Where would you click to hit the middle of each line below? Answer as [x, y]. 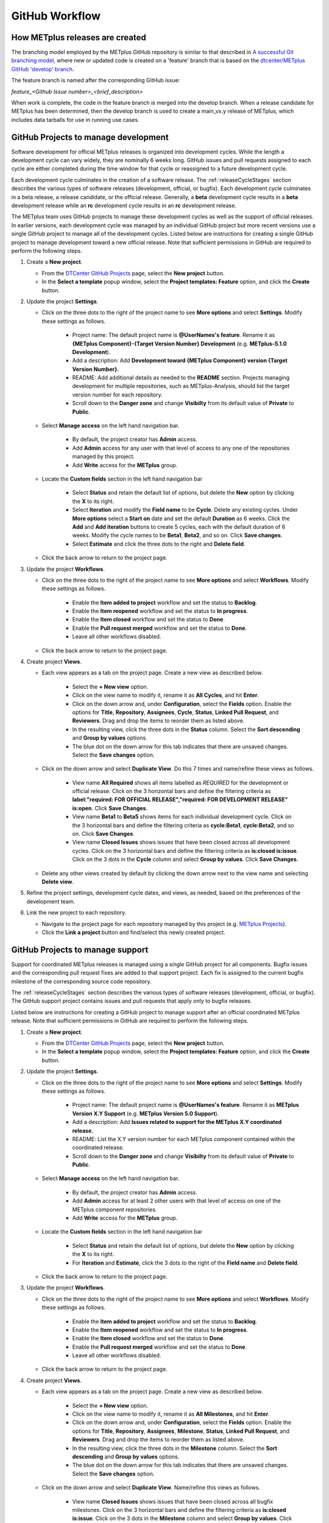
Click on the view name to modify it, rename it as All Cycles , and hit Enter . [165, 695]
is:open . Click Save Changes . [110, 808]
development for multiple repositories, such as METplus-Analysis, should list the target [181, 386]
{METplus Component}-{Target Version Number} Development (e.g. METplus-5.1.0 [179, 344]
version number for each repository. [117, 394]
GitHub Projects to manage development [90, 137]
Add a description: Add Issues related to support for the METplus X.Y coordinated [177, 1122]
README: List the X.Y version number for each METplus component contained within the [184, 1139]
